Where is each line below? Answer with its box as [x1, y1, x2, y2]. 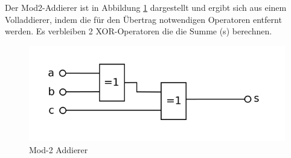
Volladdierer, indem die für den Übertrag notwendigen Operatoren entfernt [5, 13, 282, 25]
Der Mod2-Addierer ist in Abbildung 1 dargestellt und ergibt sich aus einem [5, 1, 287, 13]
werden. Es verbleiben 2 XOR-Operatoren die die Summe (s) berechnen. [5, 25, 272, 37]
